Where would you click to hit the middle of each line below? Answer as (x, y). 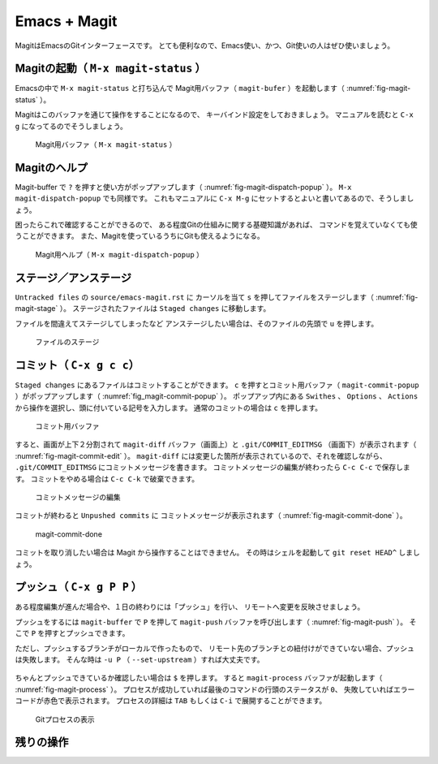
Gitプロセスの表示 (65, 719)
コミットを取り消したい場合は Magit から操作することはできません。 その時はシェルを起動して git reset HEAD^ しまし (218, 553)
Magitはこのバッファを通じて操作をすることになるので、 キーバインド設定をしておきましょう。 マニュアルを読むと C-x (214, 114)
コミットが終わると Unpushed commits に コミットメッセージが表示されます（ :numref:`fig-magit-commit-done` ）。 (211, 516)
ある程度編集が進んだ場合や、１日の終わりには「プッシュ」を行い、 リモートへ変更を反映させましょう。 (190, 607)
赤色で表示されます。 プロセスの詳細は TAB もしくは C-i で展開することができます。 (185, 701)
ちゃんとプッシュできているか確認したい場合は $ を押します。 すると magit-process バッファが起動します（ (199, 678)
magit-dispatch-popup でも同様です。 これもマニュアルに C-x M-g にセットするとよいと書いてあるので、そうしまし (215, 198)
